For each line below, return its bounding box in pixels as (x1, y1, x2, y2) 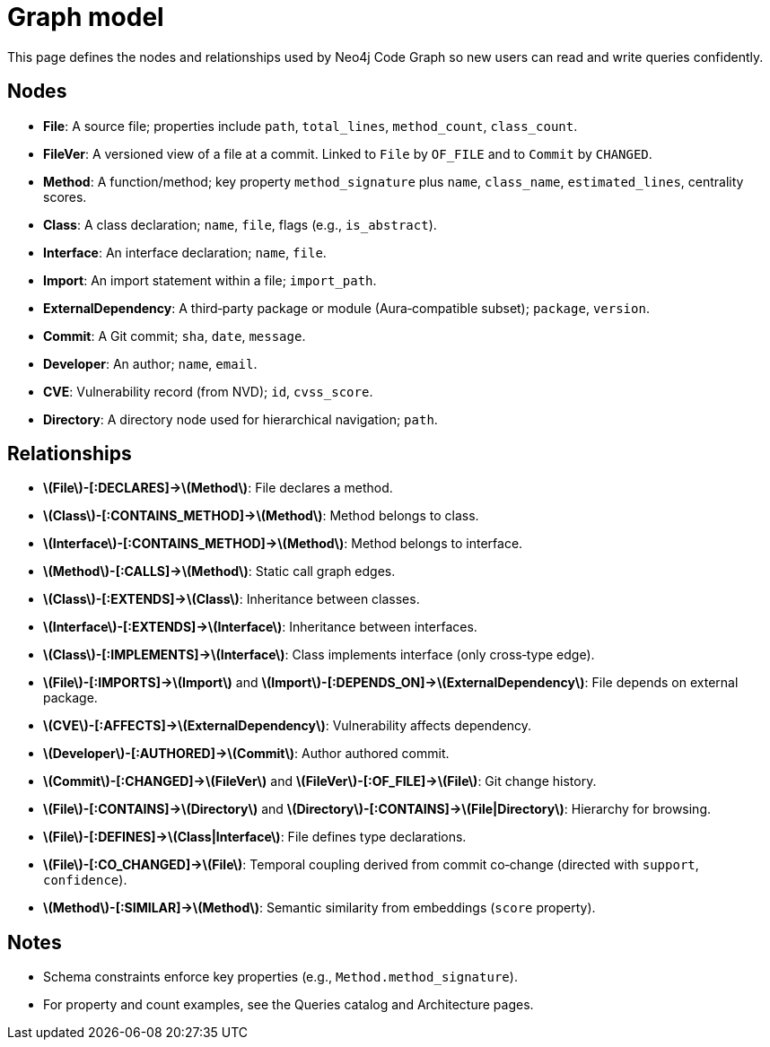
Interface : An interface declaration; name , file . (43, 244, 327, 260)
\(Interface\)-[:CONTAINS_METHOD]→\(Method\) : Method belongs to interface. (43, 536, 523, 552)
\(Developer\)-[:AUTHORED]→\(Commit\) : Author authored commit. (43, 746, 450, 762)
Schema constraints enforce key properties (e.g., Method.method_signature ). (43, 969, 518, 985)
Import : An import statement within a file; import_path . (43, 272, 377, 288)
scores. (43, 188, 87, 205)
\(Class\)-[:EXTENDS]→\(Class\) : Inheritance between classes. (43, 591, 420, 607)
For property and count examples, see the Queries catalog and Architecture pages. (43, 997, 534, 1013)
